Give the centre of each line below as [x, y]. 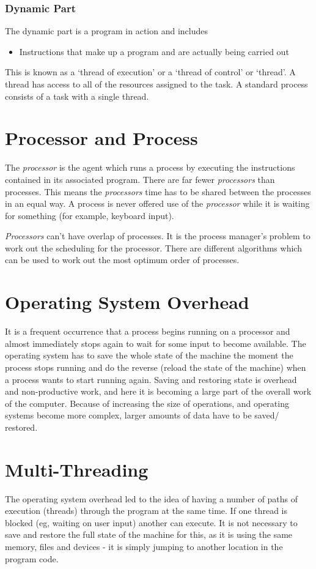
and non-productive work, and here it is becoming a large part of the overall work [158, 391]
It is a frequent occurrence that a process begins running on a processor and [148, 331]
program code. [32, 558]
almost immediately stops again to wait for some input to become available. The [156, 343]
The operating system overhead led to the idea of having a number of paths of [152, 498]
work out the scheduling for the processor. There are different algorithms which [153, 247]
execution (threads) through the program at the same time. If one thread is [146, 511]
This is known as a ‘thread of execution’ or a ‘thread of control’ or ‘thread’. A [150, 72]
